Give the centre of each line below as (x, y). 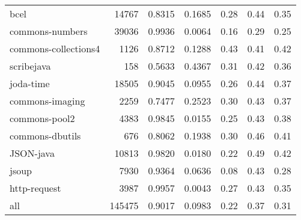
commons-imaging (47, 101)
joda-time (30, 83)
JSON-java (32, 153)
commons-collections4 (55, 48)
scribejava (30, 66)
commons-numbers (49, 31)
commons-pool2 (42, 118)
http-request (35, 188)
